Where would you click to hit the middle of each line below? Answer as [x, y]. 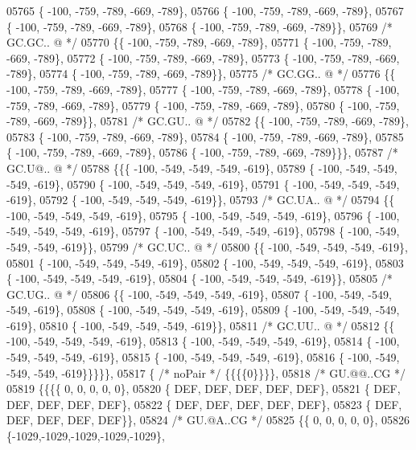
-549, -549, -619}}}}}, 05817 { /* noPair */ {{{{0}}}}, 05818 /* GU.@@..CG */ [206, 372]
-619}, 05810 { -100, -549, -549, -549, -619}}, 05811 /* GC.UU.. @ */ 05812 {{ [201, 325]
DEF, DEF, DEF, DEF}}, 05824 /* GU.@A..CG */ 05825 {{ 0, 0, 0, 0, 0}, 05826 [208, 420]
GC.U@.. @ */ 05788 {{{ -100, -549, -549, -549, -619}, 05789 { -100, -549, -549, [202, 168]
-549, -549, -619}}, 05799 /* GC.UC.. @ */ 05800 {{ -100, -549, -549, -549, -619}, [207, 246]
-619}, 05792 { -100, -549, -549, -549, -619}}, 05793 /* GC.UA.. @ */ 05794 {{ [201, 200]
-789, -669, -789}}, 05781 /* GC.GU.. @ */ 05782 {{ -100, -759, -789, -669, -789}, [208, 121]
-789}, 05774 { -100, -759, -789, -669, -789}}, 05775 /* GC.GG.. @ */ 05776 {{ [201, 74]
